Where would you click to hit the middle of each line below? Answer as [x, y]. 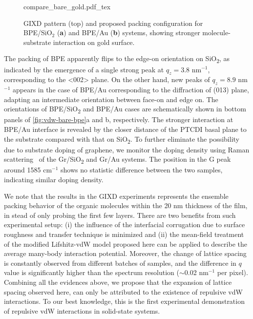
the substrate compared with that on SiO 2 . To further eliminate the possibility [122, 139]
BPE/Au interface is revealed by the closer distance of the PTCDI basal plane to [125, 129]
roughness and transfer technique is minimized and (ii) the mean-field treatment [124, 234]
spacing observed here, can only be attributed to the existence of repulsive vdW [123, 291]
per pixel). [232, 272]
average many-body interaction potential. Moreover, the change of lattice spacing [125, 253]
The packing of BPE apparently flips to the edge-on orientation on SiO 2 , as [117, 59]
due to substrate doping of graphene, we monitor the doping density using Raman [127, 149]
